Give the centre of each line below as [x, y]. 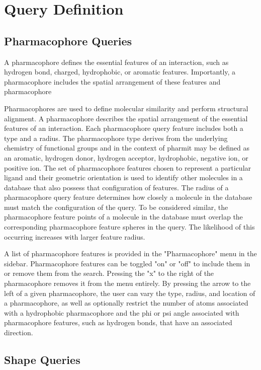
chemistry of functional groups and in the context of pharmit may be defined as [127, 148]
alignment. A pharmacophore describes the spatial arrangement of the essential [126, 118]
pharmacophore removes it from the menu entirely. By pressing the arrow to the [127, 283]
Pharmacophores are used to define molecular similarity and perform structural [126, 108]
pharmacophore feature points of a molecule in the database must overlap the [123, 217]
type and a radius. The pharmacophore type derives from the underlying [116, 138]
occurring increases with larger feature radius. [75, 236]
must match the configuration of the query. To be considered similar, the [116, 207]
